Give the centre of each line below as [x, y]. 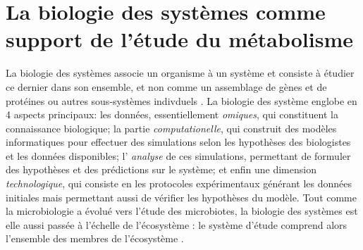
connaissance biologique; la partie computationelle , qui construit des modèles [171, 128]
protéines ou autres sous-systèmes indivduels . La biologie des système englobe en [181, 100]
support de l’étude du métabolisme [179, 39]
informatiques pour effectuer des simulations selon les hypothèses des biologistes [178, 142]
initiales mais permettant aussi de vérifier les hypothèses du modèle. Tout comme [181, 197]
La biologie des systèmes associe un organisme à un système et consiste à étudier [180, 73]
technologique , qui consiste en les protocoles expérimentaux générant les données [179, 183]
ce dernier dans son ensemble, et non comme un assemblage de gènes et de [166, 86]
